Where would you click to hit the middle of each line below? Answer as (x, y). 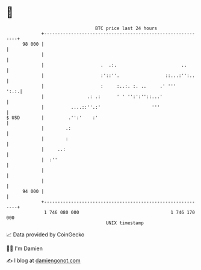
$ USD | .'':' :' (52, 118)
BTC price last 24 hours (126, 28)
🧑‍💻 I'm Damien (25, 248)
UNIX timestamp (125, 223)
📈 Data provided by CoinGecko (45, 235)
